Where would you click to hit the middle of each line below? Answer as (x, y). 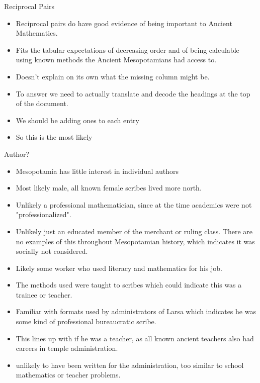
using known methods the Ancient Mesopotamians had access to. (116, 60)
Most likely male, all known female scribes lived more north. (109, 188)
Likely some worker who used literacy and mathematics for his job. (119, 268)
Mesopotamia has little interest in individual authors (97, 171)
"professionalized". (44, 214)
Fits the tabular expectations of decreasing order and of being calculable (127, 50)
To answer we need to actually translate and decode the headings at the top (133, 93)
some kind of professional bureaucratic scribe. (86, 321)
